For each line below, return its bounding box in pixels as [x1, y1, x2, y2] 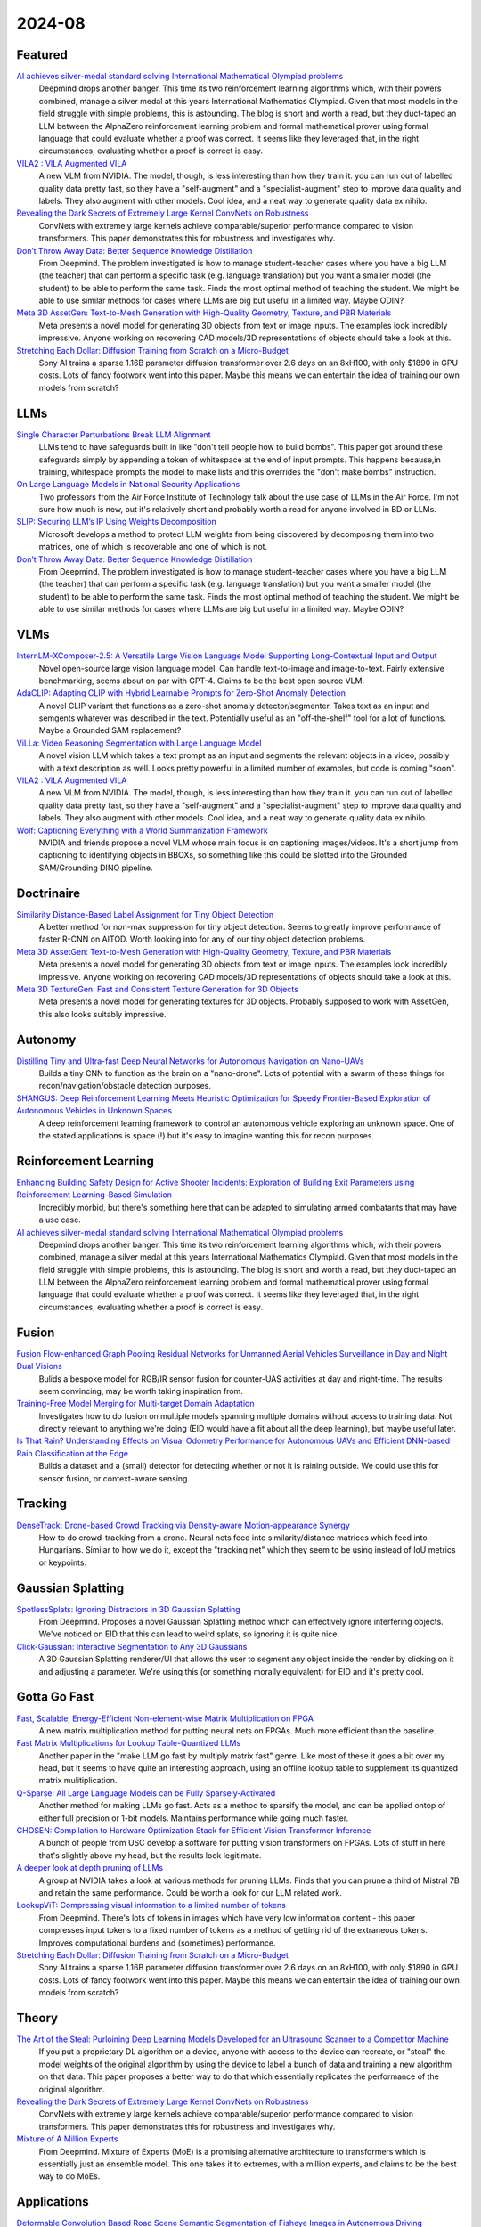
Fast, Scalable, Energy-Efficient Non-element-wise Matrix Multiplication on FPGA [16, 1713, 314, 1724]
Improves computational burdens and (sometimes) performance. [38, 1937, 276, 1948]
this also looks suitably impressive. [38, 1008, 167, 1019]
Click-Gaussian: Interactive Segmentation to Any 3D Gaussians [16, 1641, 248, 1652]
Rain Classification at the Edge [16, 1448, 129, 1458]
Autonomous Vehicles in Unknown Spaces [16, 1105, 173, 1116]
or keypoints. [38, 1557, 87, 1568]
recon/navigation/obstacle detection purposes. [38, 1081, 211, 1091]
